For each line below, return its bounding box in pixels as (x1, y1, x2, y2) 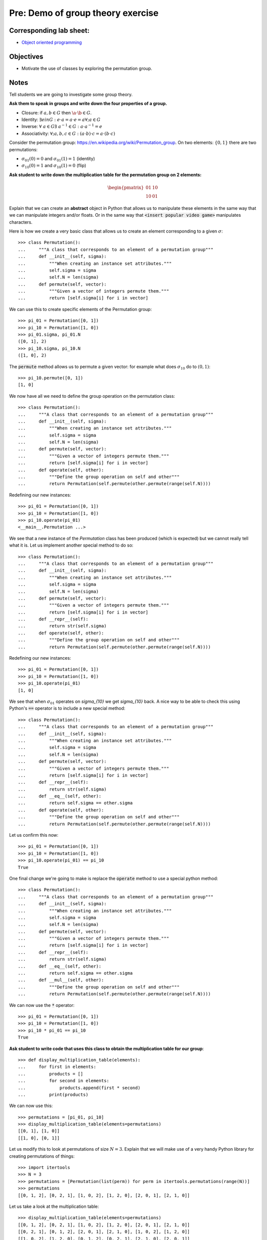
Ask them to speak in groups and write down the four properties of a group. (9, 101, 168, 107)
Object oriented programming (21, 40, 82, 46)
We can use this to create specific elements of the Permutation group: (9, 306, 152, 312)
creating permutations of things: (9, 1153, 75, 1159)
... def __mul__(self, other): (18, 977, 104, 983)
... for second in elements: (18, 1078, 110, 1084)
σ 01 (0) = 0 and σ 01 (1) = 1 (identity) (21, 156, 95, 163)
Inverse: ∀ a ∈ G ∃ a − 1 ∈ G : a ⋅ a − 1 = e (21, 123, 102, 129)
